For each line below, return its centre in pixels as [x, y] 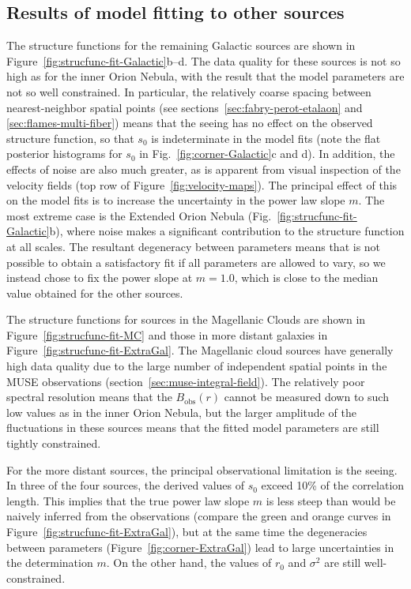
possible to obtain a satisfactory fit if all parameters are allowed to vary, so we [196, 262]
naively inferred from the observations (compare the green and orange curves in [199, 516]
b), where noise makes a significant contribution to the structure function [227, 231]
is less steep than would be [331, 500]
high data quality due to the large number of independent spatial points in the [197, 366]
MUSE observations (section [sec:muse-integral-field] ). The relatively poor [186, 381]
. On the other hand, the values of [189, 563]
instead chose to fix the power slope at [100, 278]
